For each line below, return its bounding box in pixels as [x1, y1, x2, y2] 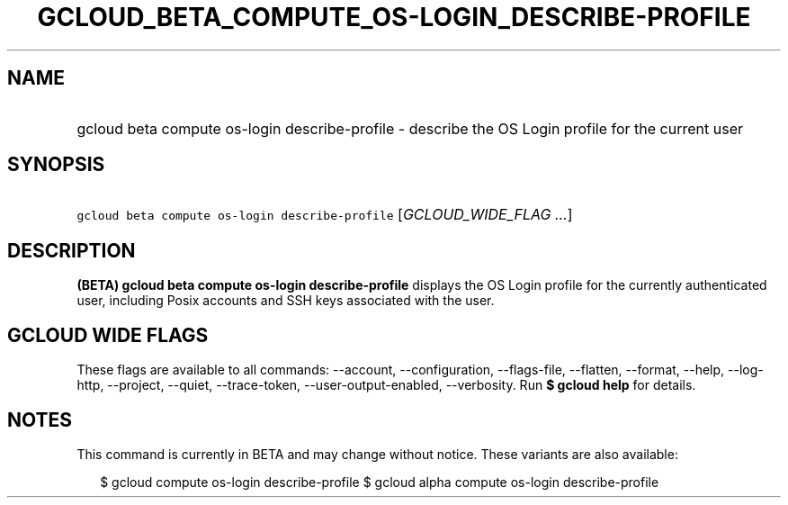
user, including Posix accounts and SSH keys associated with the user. [76, 293, 495, 309]
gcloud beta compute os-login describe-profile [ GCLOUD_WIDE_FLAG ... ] [76, 205, 573, 224]
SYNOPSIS [7, 153, 105, 176]
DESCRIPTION [7, 239, 136, 262]
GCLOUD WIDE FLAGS [7, 323, 209, 347]
